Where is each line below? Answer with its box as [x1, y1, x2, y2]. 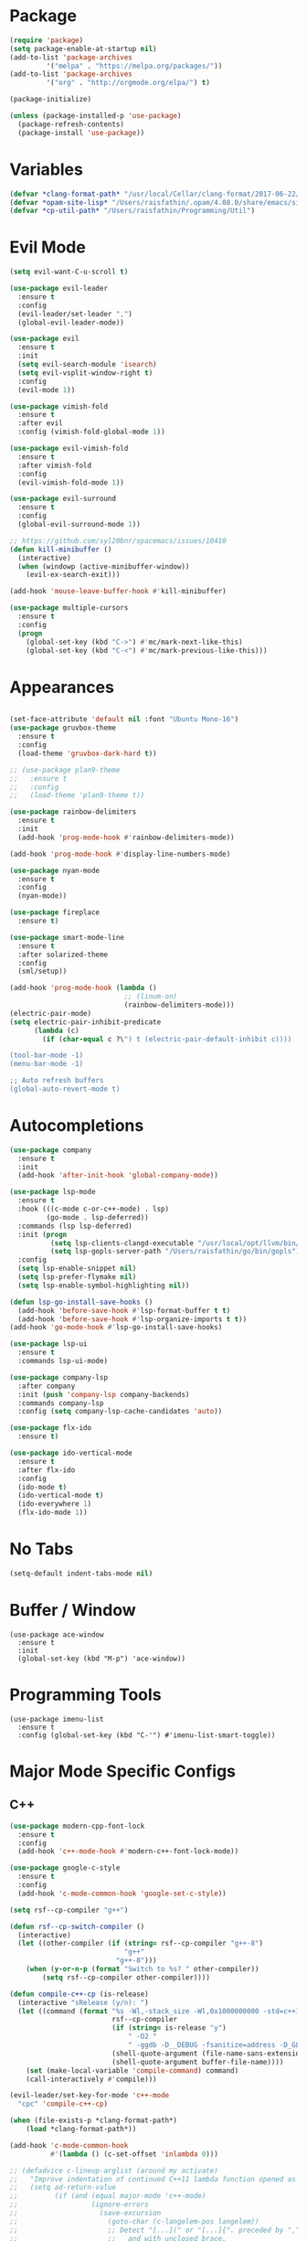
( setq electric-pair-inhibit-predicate [9, 1017, 162, 1027]
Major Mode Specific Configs [9, 1761, 236, 1781]
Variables [9, 159, 84, 179]
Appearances [9, 677, 114, 698]
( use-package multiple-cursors [9, 603, 129, 613]
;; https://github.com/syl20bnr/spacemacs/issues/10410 [9, 536, 227, 545]
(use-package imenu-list [9, 1714, 104, 1723]
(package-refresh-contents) [17, 120, 125, 129]
